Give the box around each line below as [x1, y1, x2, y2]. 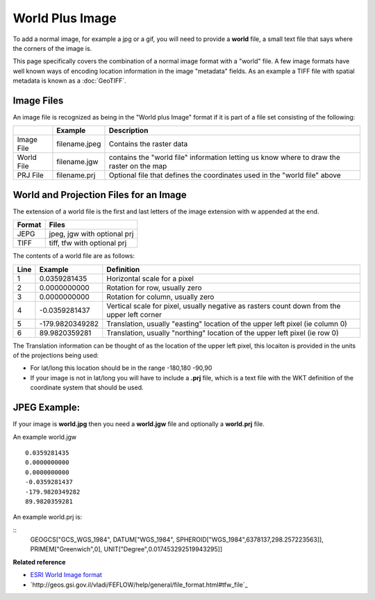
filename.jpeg [56, 139, 101, 149]
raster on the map [108, 161, 167, 171]
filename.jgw [56, 157, 99, 167]
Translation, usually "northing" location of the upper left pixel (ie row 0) [106, 327, 340, 337]
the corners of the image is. [12, 44, 92, 52]
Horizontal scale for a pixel [106, 273, 194, 283]
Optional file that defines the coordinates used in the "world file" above [108, 170, 342, 180]
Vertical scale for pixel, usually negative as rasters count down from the [106, 301, 341, 311]
